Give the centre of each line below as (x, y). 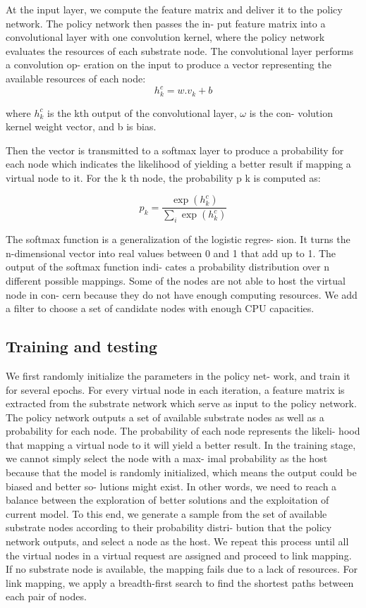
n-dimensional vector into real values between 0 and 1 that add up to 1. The (171, 253)
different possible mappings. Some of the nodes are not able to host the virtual (176, 280)
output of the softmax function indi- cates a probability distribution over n (167, 267)
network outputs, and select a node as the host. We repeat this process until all (177, 541)
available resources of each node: (76, 78)
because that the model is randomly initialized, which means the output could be (181, 472)
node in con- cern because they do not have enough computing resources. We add (182, 294)
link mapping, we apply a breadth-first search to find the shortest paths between (180, 582)
